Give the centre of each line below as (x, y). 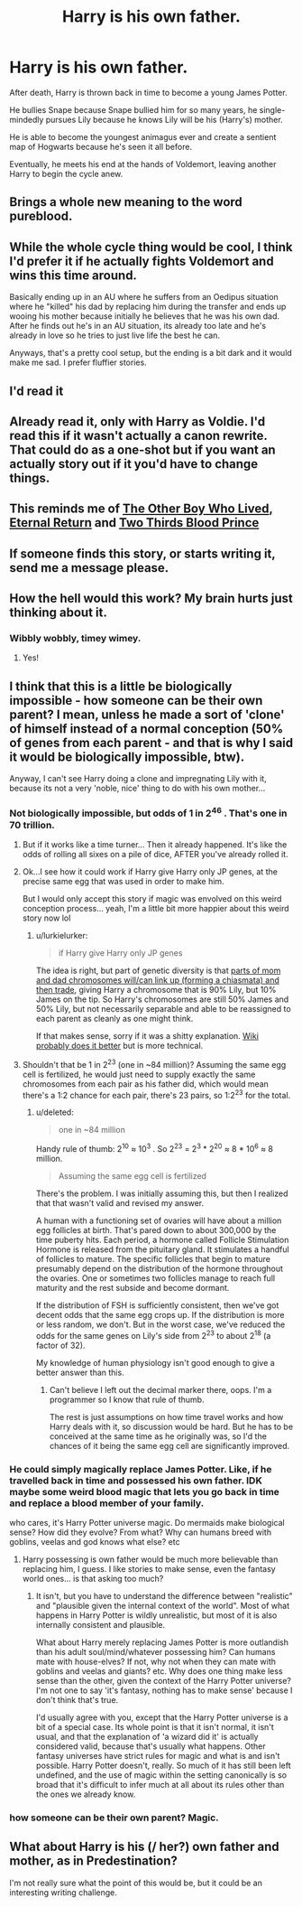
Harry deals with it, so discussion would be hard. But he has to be (171, 1426)
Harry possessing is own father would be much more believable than (150, 1559)
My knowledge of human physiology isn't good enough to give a (155, 1362)
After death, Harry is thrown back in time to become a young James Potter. (148, 92)
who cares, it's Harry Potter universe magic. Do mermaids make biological (147, 1522)
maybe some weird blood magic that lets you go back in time (144, 1491)
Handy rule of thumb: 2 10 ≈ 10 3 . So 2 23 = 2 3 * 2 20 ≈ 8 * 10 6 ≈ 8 (154, 1148)
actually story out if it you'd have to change (134, 464)
